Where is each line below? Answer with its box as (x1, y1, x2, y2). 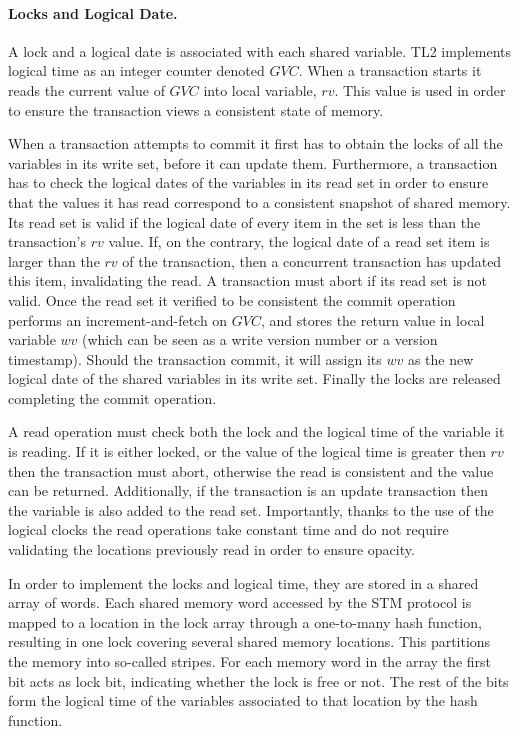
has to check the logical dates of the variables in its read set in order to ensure (8, 172, 489, 193)
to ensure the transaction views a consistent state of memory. (8, 99, 384, 120)
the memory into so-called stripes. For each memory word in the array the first (8, 651, 491, 672)
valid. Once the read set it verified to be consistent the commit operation (8, 289, 456, 310)
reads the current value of (8, 79, 165, 100)
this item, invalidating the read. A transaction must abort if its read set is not (8, 270, 487, 291)
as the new (407, 348, 474, 369)
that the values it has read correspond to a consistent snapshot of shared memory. (8, 191, 511, 212)
